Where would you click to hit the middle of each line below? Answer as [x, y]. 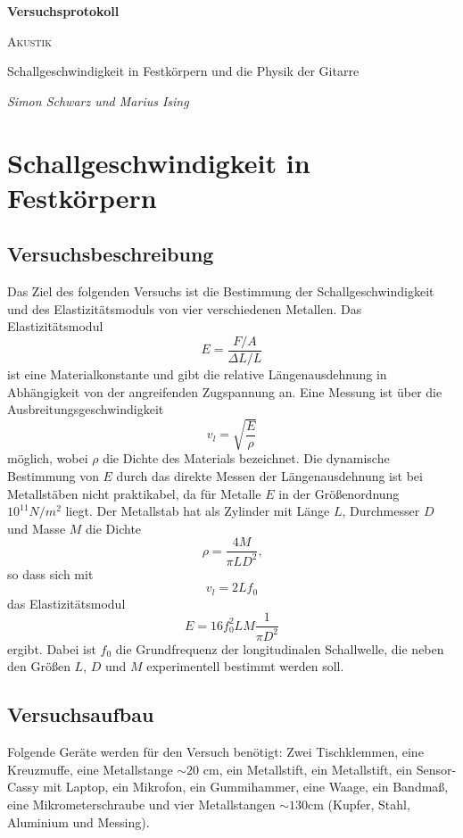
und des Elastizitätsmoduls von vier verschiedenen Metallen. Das [185, 308]
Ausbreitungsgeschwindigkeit [86, 409]
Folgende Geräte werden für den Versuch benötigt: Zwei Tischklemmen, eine [215, 752]
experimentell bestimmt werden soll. [245, 666]
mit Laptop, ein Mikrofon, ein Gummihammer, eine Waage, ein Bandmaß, [246, 787]
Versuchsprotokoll [63, 11]
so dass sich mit [50, 573]
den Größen [39, 666]
